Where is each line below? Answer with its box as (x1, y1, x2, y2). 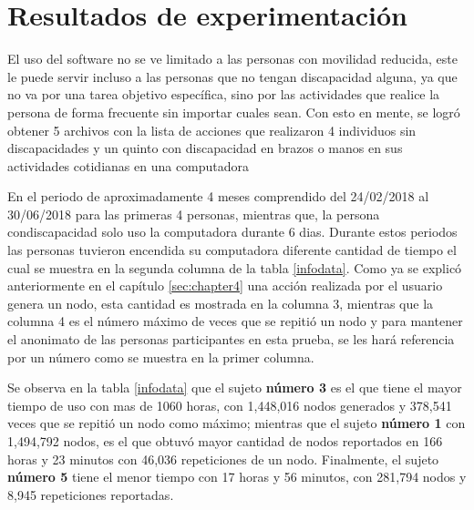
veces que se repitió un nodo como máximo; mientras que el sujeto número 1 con (7, 413, 466, 433)
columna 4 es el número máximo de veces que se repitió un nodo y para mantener (7, 311, 463, 331)
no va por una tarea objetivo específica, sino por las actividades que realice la (7, 85, 440, 104)
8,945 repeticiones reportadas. (7, 484, 174, 504)
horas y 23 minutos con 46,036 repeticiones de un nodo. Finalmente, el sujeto (7, 449, 439, 468)
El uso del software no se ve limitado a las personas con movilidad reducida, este (7, 49, 458, 68)
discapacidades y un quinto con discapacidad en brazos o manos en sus (7, 138, 403, 158)
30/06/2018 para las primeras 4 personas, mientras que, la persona (7, 204, 380, 223)
